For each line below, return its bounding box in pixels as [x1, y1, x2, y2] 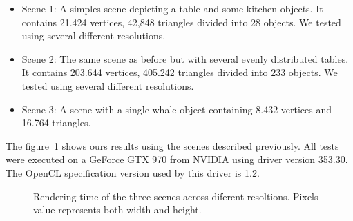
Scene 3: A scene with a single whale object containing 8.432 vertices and [21, 102, 332, 116]
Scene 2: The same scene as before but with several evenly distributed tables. [21, 51, 349, 66]
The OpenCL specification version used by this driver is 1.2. [6, 165, 260, 180]
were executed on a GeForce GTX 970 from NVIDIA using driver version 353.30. [6, 152, 348, 166]
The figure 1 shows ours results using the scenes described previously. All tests [6, 138, 339, 153]
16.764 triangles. [21, 115, 91, 130]
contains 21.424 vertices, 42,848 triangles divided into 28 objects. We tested [21, 15, 341, 29]
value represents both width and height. [33, 202, 202, 217]
